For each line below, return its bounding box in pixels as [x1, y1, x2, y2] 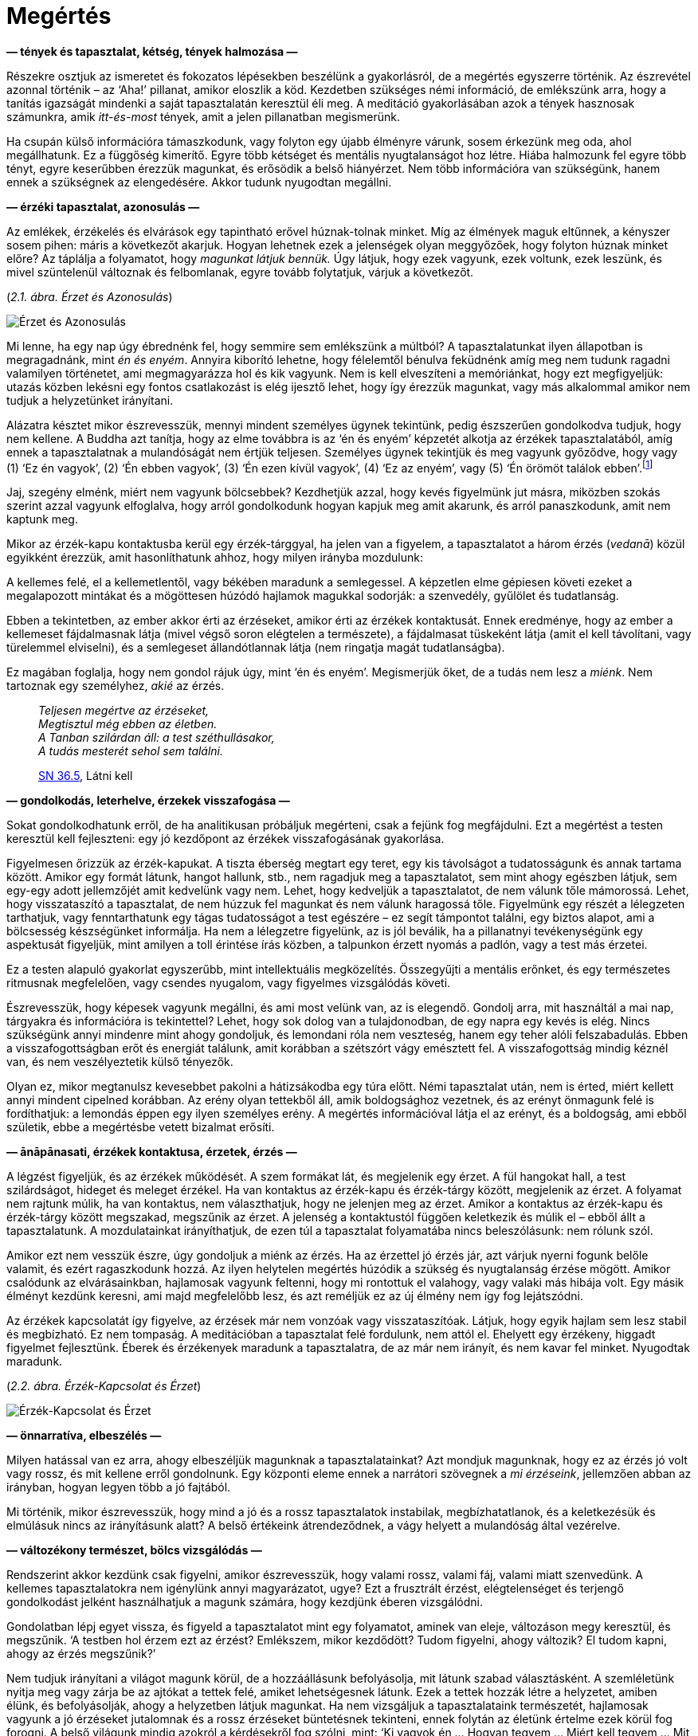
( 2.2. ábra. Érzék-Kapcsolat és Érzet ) [6, 1379, 202, 1393]
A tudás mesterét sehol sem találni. [38, 744, 224, 758]
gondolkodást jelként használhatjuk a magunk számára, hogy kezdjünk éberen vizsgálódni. [6, 1595, 484, 1609]
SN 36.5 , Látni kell [38, 769, 133, 783]
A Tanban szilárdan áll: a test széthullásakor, [38, 731, 275, 745]
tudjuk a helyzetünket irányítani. [6, 393, 174, 407]
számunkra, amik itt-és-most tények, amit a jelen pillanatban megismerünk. [6, 109, 401, 123]
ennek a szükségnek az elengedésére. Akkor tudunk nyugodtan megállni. [6, 174, 392, 189]
